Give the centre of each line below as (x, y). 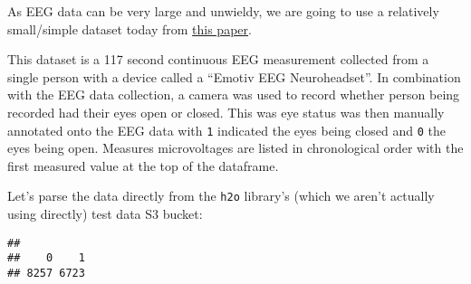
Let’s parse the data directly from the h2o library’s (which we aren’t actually (221, 196)
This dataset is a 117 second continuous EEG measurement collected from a (218, 59)
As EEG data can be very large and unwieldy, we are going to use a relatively (223, 11)
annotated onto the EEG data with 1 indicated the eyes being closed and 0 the (226, 130)
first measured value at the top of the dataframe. (143, 165)
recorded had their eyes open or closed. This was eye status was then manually (226, 112)
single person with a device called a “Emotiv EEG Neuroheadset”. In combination (234, 76)
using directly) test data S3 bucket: (105, 214)
